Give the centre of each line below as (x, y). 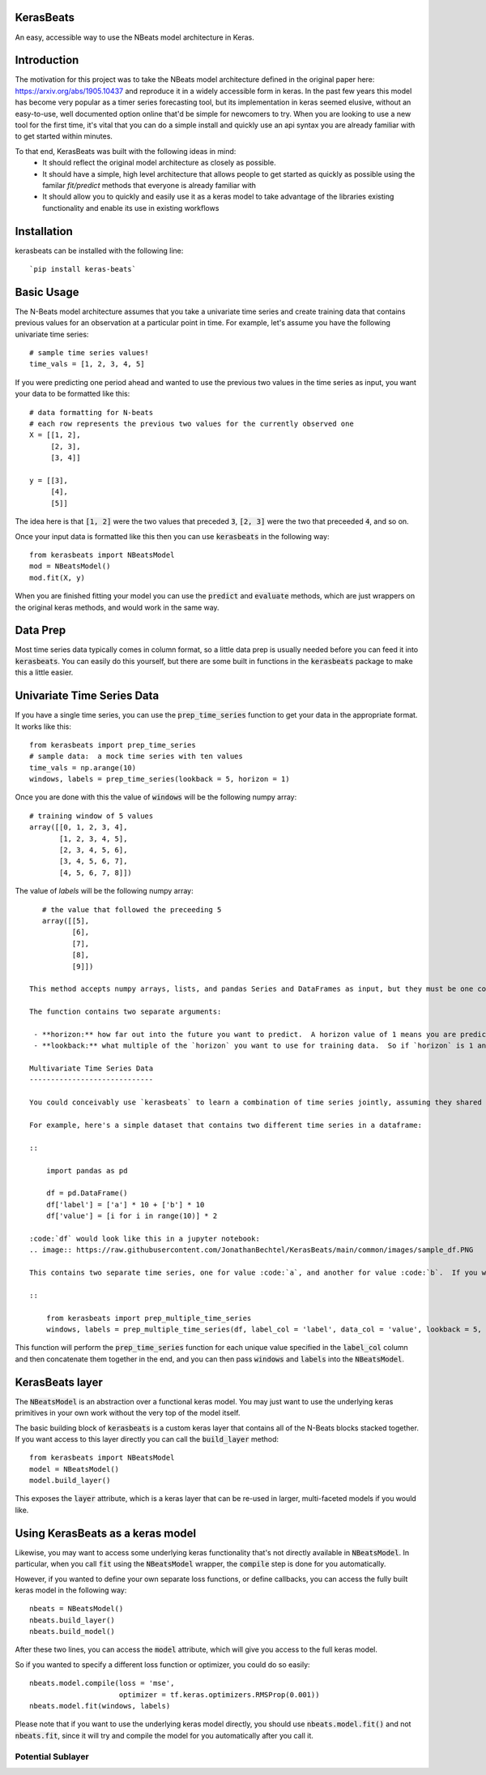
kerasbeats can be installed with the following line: (99, 251)
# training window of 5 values (92, 816)
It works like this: (43, 727)
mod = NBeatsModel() (70, 566)
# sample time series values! (90, 353)
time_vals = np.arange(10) (83, 767)
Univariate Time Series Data (87, 696)
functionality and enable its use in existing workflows (131, 208)
